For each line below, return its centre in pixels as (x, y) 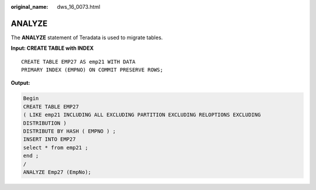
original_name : (30, 7)
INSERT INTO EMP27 (49, 139)
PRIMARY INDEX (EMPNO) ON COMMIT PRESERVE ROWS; (92, 70)
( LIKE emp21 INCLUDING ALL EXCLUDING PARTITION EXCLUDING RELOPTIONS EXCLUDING (142, 115)
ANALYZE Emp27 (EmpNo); (57, 172)
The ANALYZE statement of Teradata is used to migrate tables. (87, 37)
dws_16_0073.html (79, 7)
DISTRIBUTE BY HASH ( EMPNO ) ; (70, 131)
